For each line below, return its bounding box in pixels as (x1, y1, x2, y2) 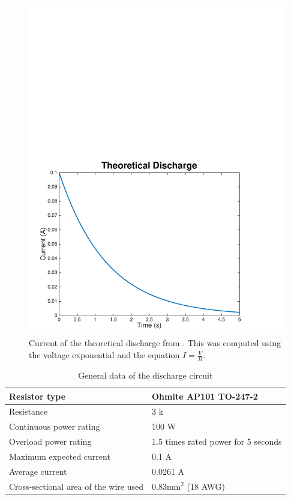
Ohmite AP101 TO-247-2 (152, 389, 258, 402)
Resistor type (9, 389, 66, 402)
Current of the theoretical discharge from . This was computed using (29, 337, 281, 349)
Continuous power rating (9, 420, 100, 433)
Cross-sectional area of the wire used (9, 480, 143, 492)
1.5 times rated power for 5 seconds (152, 435, 282, 448)
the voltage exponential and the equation (29, 349, 180, 361)
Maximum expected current (9, 450, 110, 462)
